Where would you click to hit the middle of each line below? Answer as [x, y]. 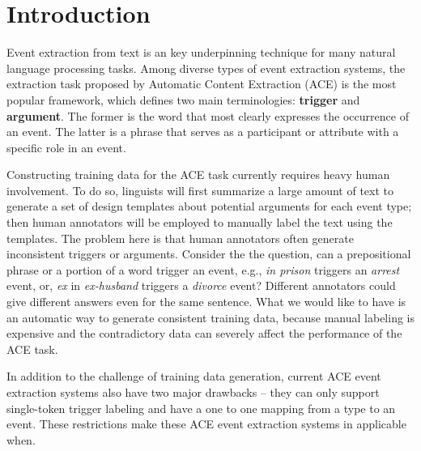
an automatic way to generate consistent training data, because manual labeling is [210, 317]
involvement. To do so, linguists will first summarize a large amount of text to [200, 190]
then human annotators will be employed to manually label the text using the [200, 222]
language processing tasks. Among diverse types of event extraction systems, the [206, 68]
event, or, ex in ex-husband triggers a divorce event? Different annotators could [201, 285]
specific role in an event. [66, 147]
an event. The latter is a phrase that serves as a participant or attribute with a [203, 132]
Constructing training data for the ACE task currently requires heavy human [198, 174]
